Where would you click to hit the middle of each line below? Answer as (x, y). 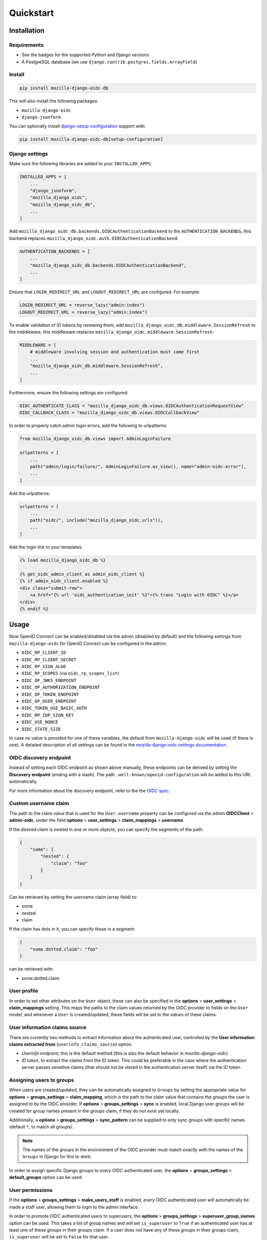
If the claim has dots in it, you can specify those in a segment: (72, 929)
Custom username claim (39, 804)
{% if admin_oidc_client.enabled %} (64, 581)
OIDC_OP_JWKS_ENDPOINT (49, 680)
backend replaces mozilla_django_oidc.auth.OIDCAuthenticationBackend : (94, 238)
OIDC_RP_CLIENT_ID (44, 653)
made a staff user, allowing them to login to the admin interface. (74, 1207)
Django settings (29, 154)
